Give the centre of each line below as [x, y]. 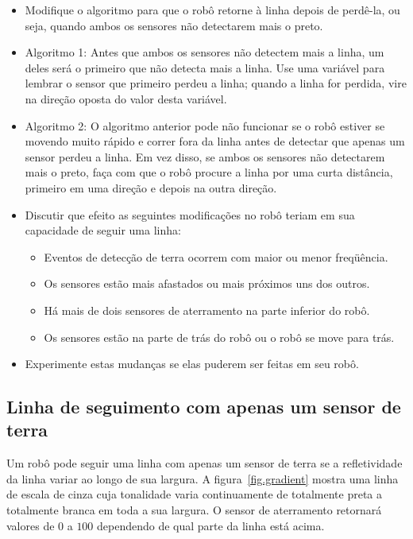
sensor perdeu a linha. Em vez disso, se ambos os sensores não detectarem [205, 156]
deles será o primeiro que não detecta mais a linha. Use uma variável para [205, 67]
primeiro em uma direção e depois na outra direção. [151, 187]
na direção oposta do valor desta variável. [126, 98]
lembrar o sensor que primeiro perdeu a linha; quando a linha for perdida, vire [216, 83]
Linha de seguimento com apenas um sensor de [204, 407]
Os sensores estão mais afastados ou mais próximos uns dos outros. [207, 283]
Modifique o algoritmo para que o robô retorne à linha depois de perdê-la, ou [212, 10]
